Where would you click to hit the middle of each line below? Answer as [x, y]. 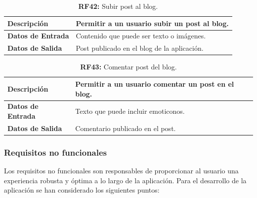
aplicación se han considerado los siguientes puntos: [82, 190]
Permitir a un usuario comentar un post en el [155, 83]
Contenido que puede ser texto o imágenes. [141, 36]
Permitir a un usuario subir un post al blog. [152, 23]
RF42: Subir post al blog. [118, 6]
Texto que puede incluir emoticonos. [130, 111]
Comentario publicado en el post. [126, 128]
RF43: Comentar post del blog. [128, 67]
